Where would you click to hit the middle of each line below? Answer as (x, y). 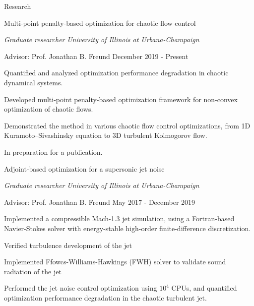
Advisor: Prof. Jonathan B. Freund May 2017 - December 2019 (100, 202)
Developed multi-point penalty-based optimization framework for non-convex (121, 99)
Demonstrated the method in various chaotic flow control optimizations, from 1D (127, 125)
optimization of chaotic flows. (49, 109)
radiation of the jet (33, 271)
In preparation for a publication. (53, 152)
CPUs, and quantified (204, 288)
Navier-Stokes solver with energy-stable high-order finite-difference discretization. (127, 228)
